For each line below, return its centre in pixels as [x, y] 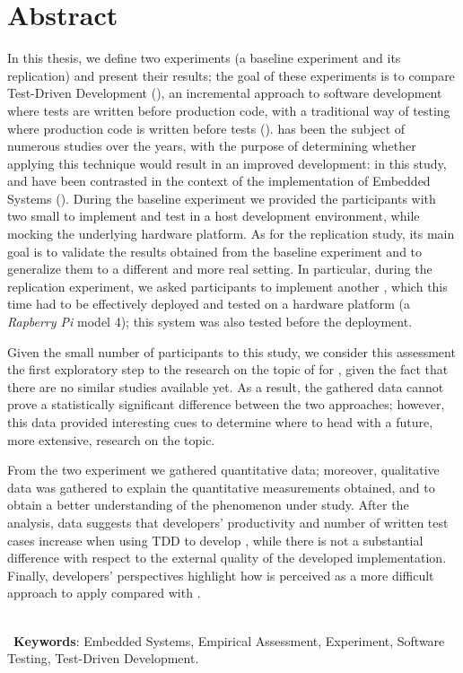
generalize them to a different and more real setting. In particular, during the [220, 269]
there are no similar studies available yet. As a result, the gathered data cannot [226, 386]
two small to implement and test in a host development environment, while [214, 216]
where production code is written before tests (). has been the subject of [206, 128]
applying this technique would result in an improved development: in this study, [227, 163]
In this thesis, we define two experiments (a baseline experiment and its [204, 58]
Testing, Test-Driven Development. [103, 658]
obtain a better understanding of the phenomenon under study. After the [208, 505]
